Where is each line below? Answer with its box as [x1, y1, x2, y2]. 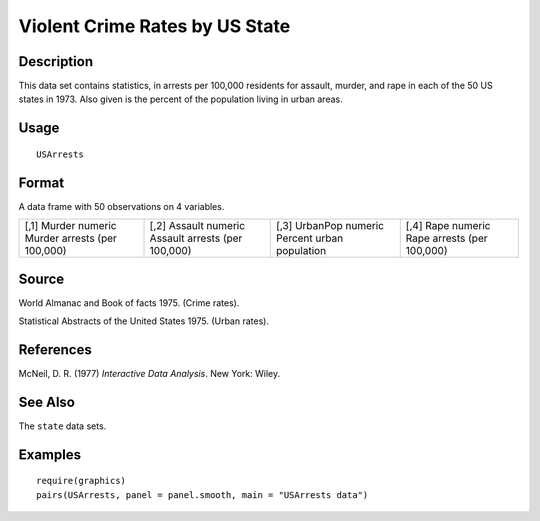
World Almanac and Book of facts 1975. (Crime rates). [18, 296, 240, 309]
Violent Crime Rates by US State [18, 15, 291, 37]
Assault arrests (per [149, 231, 243, 245]
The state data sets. [18, 420, 107, 432]
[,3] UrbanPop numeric [275, 219, 385, 233]
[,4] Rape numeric [405, 219, 491, 233]
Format [18, 174, 65, 191]
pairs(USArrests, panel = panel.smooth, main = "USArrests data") [36, 489, 369, 500]
